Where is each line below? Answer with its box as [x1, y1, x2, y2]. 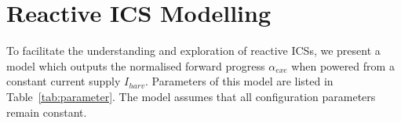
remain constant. [6, 103, 87, 120]
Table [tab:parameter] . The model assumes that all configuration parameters [6, 88, 376, 104]
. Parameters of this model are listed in [144, 73, 334, 89]
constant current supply [6, 73, 121, 89]
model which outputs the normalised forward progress [6, 57, 265, 74]
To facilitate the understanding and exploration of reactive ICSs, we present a [6, 42, 381, 59]
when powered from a [291, 57, 395, 74]
